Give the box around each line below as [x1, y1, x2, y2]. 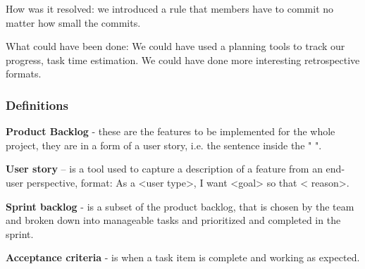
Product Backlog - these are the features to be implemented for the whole [6, 124, 335, 139]
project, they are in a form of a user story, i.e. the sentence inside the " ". [6, 137, 322, 152]
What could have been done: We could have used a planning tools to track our [6, 39, 345, 54]
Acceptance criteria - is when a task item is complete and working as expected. [6, 250, 360, 265]
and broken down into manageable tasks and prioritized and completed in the [6, 213, 341, 227]
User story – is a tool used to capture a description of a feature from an [6, 161, 323, 176]
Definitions [6, 96, 68, 113]
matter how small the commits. [6, 15, 141, 30]
